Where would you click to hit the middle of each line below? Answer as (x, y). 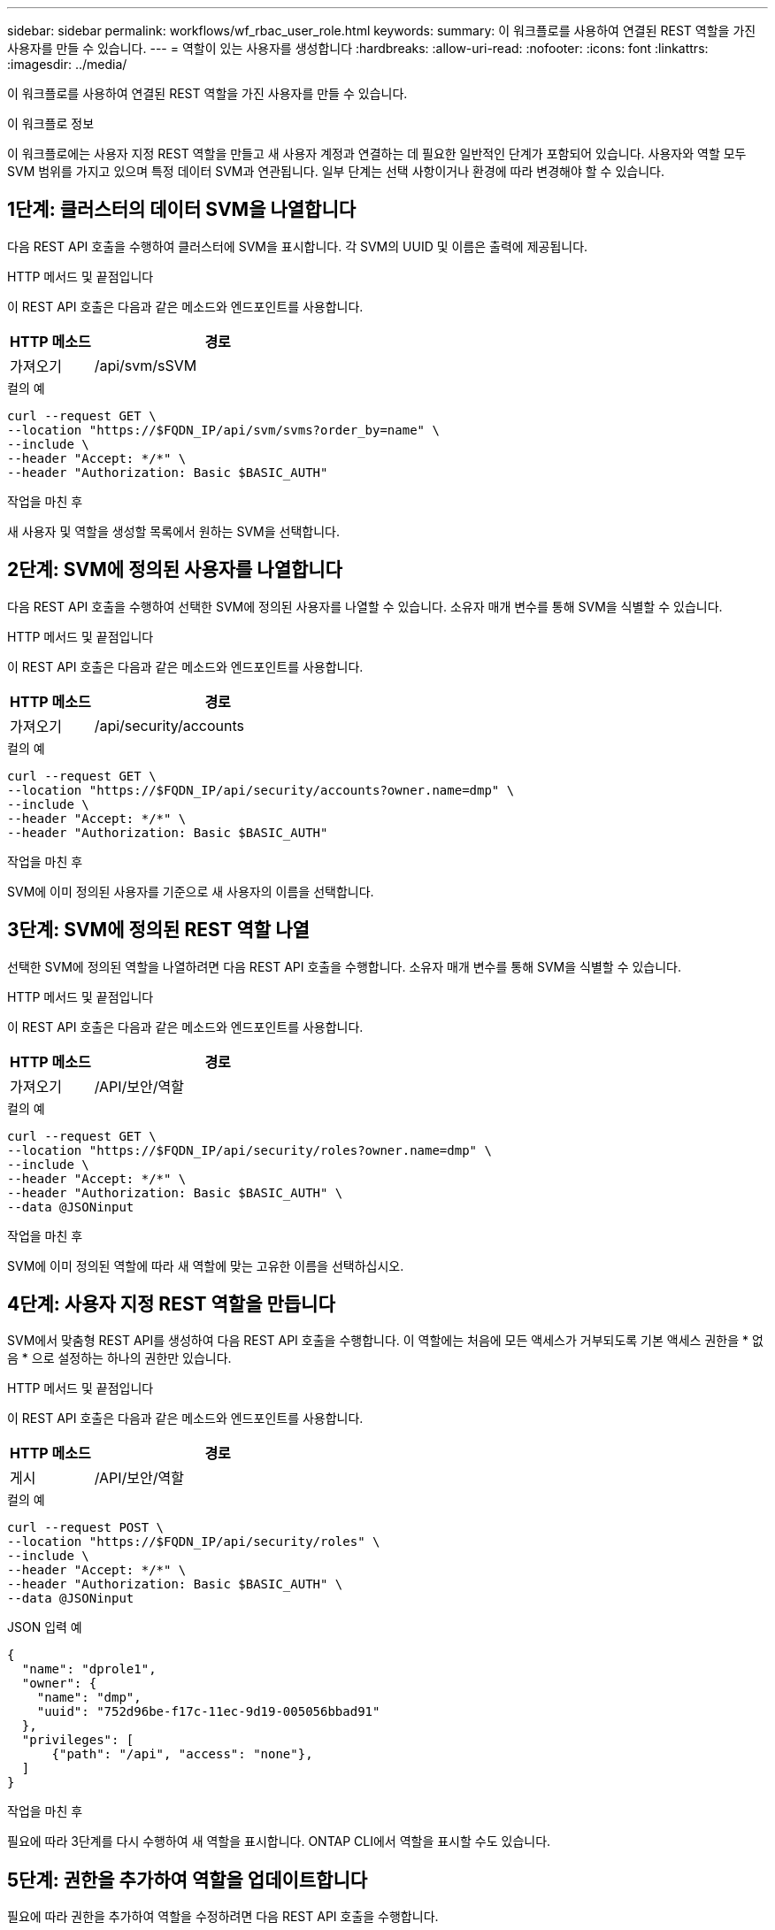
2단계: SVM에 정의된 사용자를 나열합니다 (175, 570)
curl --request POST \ (86, 1528)
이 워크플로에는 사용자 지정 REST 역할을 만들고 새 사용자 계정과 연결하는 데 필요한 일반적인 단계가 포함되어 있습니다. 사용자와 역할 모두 (377, 154)
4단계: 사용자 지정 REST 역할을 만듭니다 (171, 1303)
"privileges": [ (78, 1740)
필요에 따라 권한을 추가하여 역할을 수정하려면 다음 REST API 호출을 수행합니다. (223, 1917)
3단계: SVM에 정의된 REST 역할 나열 (158, 930)
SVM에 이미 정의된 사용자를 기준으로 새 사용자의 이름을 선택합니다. (191, 891)
